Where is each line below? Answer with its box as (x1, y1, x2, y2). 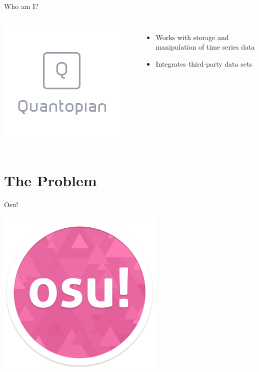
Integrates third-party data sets (155, 58, 252, 69)
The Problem (4, 170, 97, 191)
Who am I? (4, 1, 38, 11)
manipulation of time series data (155, 42, 255, 52)
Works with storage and (155, 32, 229, 42)
